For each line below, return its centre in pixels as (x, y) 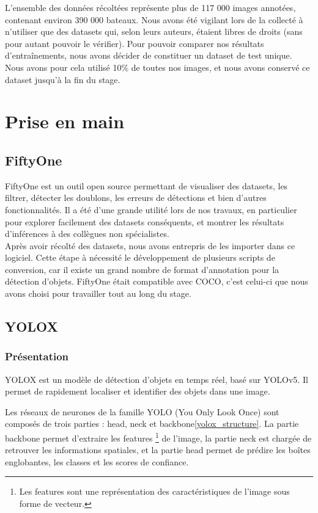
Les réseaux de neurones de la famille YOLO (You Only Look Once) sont (142, 411)
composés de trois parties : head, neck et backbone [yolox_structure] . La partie (152, 424)
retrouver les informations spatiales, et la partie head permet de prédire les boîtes (158, 450)
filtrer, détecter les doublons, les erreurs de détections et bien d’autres (136, 198)
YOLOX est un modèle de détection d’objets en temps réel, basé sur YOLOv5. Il (157, 379)
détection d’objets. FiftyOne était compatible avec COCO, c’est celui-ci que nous (157, 281)
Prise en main (65, 121)
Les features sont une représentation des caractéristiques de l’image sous (154, 491)
